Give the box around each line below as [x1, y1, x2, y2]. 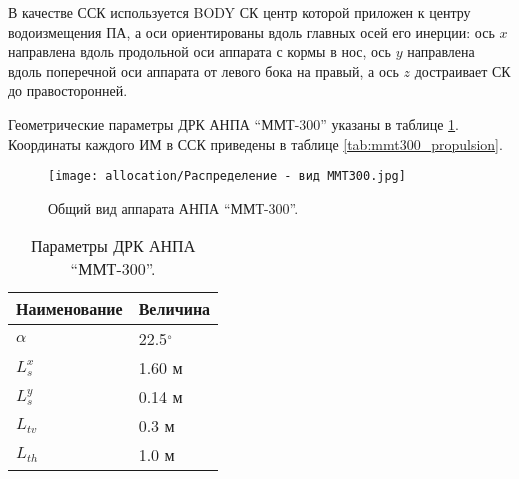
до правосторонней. [8, 80, 128, 101]
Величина [138, 297, 211, 321]
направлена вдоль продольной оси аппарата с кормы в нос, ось [8, 41, 391, 62]
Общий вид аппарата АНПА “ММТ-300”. [48, 197, 299, 218]
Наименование [16, 297, 123, 321]
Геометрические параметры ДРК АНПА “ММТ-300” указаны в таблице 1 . [8, 113, 460, 134]
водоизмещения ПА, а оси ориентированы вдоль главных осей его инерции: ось [8, 21, 495, 42]
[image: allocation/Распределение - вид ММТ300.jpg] [48, 169, 406, 184]
